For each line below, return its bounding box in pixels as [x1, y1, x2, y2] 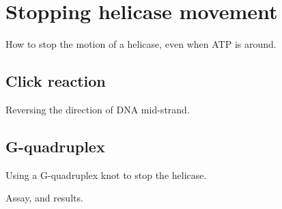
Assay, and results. [5, 191, 83, 205]
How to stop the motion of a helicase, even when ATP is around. [5, 37, 277, 51]
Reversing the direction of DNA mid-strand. [5, 102, 190, 116]
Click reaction [5, 70, 106, 92]
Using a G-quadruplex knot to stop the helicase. [5, 167, 207, 182]
